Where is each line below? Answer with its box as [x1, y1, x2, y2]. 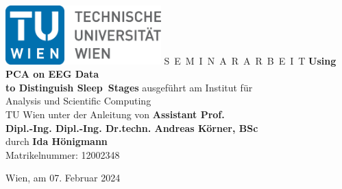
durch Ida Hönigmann [5, 134, 108, 148]
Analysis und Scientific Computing [5, 93, 151, 108]
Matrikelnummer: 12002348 [5, 147, 120, 162]
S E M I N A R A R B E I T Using [164, 53, 337, 67]
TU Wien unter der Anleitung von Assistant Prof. [5, 107, 225, 122]
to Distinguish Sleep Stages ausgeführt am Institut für [5, 80, 253, 94]
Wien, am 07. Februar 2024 [5, 170, 121, 185]
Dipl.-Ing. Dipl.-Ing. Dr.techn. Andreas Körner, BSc [5, 120, 258, 135]
